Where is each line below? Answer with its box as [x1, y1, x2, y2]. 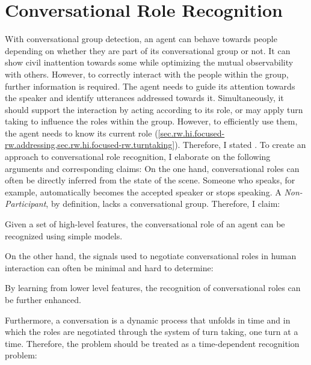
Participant [5, 197, 46, 210]
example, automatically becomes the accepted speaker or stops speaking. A [5, 185, 282, 198]
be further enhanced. [5, 293, 81, 305]
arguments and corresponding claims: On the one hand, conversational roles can [5, 162, 300, 174]
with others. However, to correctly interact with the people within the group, [5, 67, 289, 80]
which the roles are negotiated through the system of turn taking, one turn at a [5, 325, 298, 338]
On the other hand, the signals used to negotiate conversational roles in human [5, 250, 297, 262]
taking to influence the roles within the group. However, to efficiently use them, [5, 115, 298, 127]
